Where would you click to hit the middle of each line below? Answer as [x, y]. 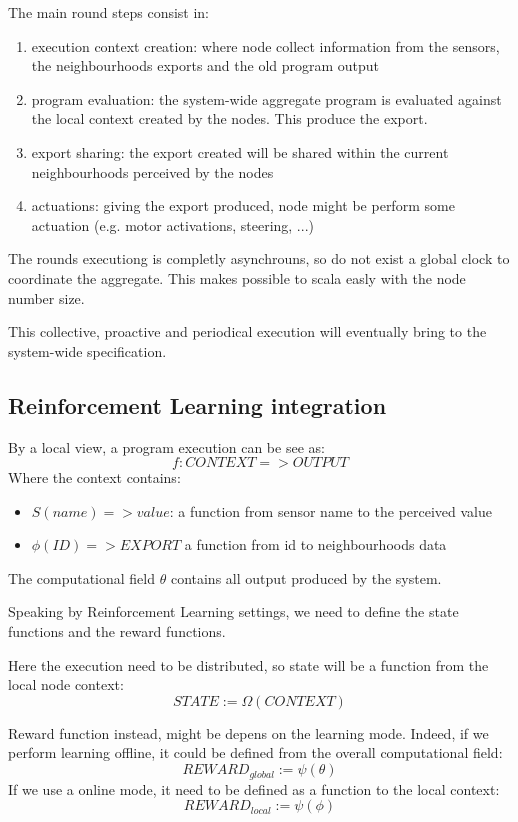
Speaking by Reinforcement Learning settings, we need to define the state [233, 611]
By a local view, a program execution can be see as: [166, 446]
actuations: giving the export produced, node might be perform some [243, 205]
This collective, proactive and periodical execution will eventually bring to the [247, 331]
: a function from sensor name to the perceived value [331, 510]
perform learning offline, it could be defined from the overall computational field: [255, 752]
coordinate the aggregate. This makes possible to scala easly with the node [237, 277]
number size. [46, 297]
